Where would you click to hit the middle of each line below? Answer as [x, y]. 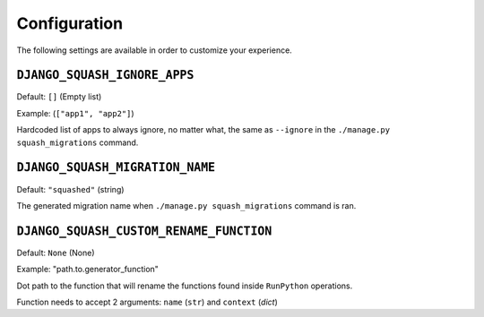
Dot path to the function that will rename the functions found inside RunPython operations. [185, 286]
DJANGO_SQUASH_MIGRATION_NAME [116, 167]
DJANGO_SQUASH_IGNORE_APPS [105, 75]
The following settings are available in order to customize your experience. [155, 50]
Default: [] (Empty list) [59, 97]
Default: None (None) [56, 253]
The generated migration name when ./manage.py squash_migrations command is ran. [186, 205]
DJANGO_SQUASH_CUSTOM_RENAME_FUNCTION [144, 231]
